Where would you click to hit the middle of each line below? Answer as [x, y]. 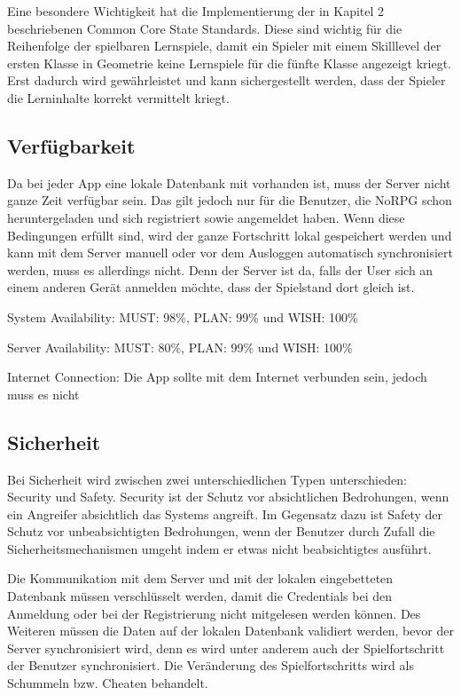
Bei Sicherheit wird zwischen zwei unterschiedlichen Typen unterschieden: [207, 479]
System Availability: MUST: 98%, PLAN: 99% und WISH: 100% [183, 316]
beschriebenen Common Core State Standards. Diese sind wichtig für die [205, 28]
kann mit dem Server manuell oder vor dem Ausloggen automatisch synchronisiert [230, 253]
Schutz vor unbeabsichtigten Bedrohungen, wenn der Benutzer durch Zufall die [221, 531]
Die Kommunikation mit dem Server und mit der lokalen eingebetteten [200, 578]
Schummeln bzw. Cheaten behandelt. [108, 683]
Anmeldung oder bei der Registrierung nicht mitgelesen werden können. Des [214, 613]
